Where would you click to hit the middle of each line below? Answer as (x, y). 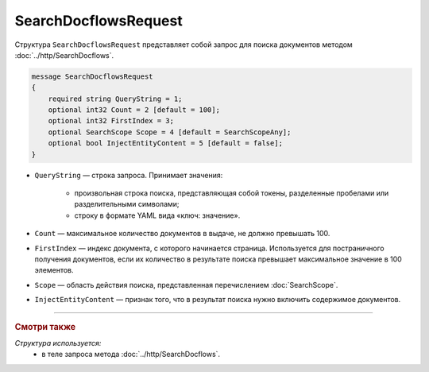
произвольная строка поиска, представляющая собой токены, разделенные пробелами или (232, 193)
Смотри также (45, 327)
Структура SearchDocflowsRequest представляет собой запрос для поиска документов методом (184, 45)
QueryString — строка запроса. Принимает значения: (129, 175)
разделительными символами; (127, 204)
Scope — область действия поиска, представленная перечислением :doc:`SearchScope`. (186, 285)
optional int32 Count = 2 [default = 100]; (134, 110)
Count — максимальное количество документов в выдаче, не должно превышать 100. (182, 234)
